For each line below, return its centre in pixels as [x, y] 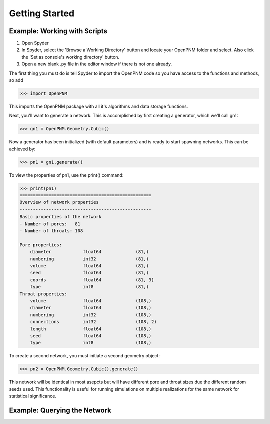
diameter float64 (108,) [91, 308]
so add [16, 80]
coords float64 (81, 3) [92, 280]
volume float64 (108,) [91, 300]
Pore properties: [41, 245]
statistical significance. [33, 396]
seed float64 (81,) [90, 273]
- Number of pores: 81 [50, 224]
